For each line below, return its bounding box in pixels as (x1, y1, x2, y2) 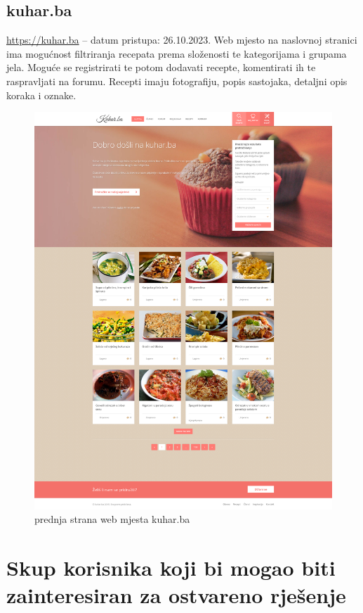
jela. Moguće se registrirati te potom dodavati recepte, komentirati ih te (6, 60, 316, 75)
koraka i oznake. (6, 87, 77, 102)
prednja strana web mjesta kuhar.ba (34, 512, 190, 526)
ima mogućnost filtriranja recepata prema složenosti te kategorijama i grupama (6, 46, 347, 61)
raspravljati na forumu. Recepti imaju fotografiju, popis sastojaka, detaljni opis (6, 73, 348, 88)
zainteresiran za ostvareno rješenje (6, 581, 346, 609)
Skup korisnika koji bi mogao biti (6, 553, 336, 582)
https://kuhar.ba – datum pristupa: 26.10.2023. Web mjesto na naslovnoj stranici (6, 32, 357, 47)
